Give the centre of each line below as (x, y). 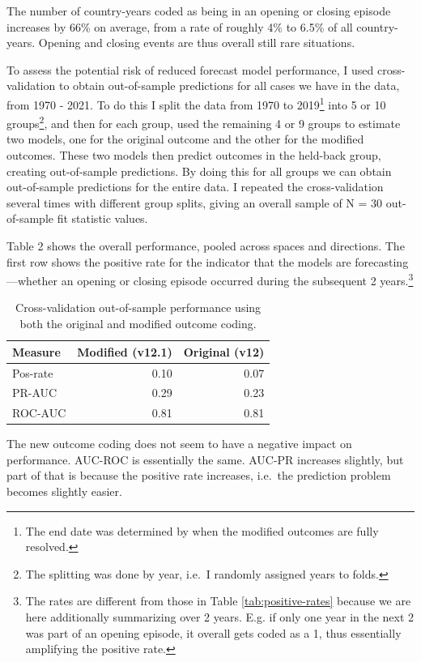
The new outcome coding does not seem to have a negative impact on (179, 444)
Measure (36, 351)
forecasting (382, 261)
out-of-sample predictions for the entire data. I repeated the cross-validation (195, 187)
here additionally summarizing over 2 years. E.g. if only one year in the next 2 (220, 617)
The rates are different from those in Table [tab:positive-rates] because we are (218, 601)
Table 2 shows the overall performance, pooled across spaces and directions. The (206, 246)
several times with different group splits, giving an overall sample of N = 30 (195, 202)
